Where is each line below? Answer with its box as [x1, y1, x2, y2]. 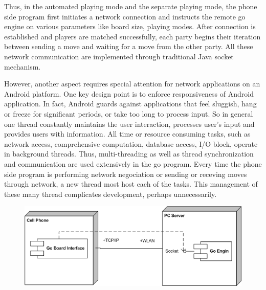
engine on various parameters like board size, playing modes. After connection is [4, 21, 256, 32]
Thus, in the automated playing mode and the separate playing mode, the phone [4, 1, 257, 11]
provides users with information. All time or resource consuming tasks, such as [4, 128, 251, 139]
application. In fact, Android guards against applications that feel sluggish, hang [4, 98, 257, 109]
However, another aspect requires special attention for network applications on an [4, 78, 260, 89]
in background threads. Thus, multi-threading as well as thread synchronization [4, 148, 254, 159]
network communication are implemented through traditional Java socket [4, 51, 234, 61]
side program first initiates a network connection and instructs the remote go [4, 11, 246, 21]
